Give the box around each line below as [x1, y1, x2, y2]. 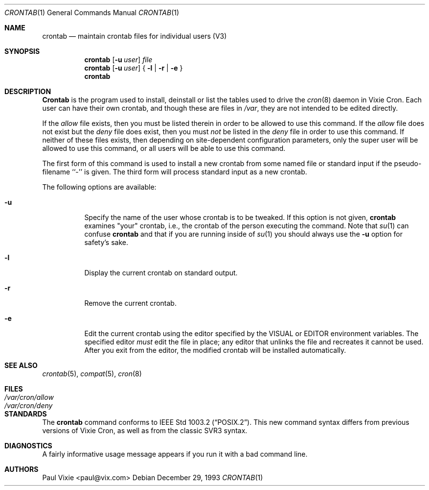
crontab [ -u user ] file [84, 55, 153, 64]
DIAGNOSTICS [4, 441, 52, 450]
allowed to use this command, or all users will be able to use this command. [42, 144, 286, 152]
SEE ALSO [4, 361, 38, 369]
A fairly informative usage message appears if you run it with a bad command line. [42, 450, 308, 458]
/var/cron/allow [4, 393, 54, 401]
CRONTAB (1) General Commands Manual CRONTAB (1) [4, 8, 180, 17]
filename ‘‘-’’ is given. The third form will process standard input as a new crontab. [42, 168, 307, 176]
